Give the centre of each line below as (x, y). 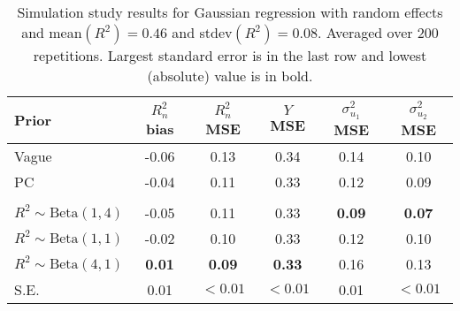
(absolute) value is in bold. (230, 76)
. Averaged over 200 (378, 32)
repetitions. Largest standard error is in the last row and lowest (230, 55)
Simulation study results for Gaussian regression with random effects (230, 12)
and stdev (202, 32)
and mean (52, 32)
